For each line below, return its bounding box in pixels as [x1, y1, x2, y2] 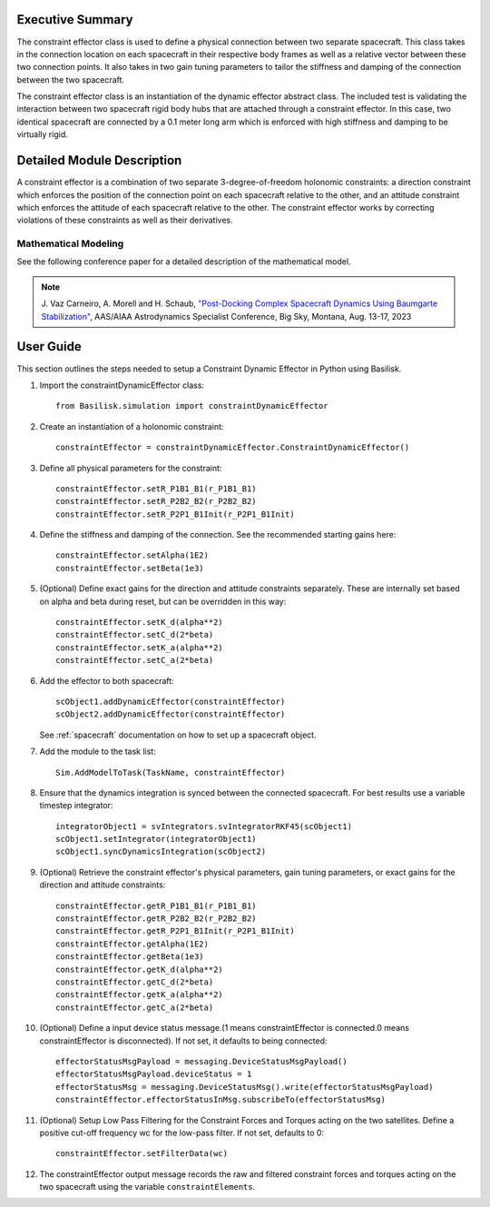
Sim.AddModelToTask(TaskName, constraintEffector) [55, 767, 286, 777]
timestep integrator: [39, 800, 113, 811]
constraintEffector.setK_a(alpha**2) [55, 642, 224, 653]
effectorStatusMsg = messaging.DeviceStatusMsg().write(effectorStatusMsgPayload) [55, 1082, 434, 1092]
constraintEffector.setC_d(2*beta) [55, 629, 214, 640]
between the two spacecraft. [16, 74, 125, 85]
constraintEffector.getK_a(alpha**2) [55, 990, 224, 1000]
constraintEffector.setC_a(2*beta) [55, 655, 214, 666]
